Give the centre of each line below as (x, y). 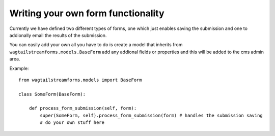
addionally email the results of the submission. (58, 35)
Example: (19, 68)
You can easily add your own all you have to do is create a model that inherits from (96, 45)
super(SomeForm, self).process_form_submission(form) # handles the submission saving (152, 115)
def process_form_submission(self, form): (83, 108)
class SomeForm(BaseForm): (52, 94)
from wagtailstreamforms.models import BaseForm (80, 80)
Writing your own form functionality (87, 13)
